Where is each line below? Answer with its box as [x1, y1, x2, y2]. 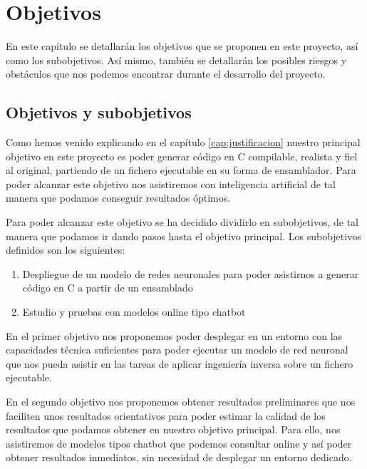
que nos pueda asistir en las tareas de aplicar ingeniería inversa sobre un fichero [6, 356, 353, 371]
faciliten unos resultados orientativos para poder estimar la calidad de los [6, 408, 326, 423]
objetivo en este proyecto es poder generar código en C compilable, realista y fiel [6, 148, 358, 163]
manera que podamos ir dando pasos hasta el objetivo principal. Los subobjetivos [6, 228, 361, 243]
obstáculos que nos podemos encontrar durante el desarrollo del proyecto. [6, 66, 326, 81]
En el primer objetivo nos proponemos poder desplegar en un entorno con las [6, 328, 343, 343]
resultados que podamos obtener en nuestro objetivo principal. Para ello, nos [6, 422, 341, 437]
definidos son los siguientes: [6, 242, 125, 257]
